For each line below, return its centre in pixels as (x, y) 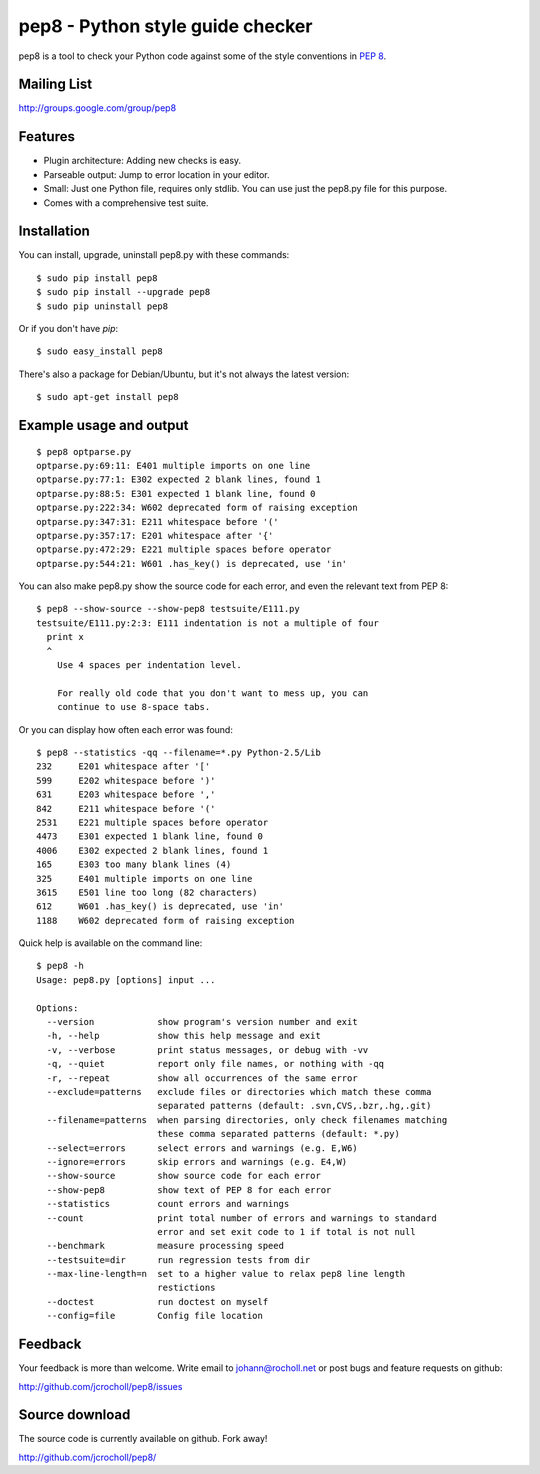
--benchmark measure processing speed (165, 1246)
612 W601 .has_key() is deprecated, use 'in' (160, 906)
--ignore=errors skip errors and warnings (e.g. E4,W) (197, 1161)
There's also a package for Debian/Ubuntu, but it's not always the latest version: (184, 374)
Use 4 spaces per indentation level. (149, 665)
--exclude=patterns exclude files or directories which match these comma (239, 1091)
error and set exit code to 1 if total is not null (286, 1231)
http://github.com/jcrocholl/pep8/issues (100, 1386)
